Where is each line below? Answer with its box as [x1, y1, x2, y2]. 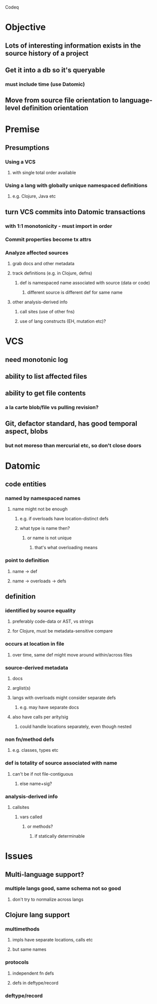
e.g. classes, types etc [12, 747, 58, 753]
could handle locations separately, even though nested [19, 723, 132, 729]
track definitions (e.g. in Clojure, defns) [12, 270, 93, 276]
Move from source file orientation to [5, 96, 119, 105]
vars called [19, 814, 43, 820]
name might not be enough [12, 506, 68, 512]
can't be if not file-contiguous [12, 771, 73, 777]
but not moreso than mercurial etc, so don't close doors [5, 442, 142, 449]
